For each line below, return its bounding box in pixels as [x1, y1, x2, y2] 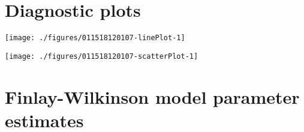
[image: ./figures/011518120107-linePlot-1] [5, 34, 185, 43]
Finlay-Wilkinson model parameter [5, 84, 300, 109]
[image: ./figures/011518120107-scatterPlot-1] [5, 52, 198, 61]
